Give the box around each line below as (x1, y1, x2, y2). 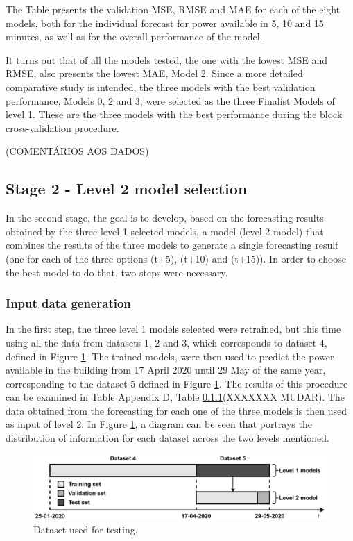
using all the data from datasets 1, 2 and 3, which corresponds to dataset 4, (6, 335, 327, 349)
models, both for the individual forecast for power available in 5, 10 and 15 (6, 15, 324, 30)
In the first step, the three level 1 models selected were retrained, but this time (6, 322, 341, 336)
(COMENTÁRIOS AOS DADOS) (6, 144, 149, 158)
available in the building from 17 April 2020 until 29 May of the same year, (6, 363, 326, 377)
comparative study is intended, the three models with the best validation (6, 79, 316, 94)
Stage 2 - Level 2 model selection (6, 178, 248, 199)
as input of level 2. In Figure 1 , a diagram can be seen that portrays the (6, 417, 312, 431)
